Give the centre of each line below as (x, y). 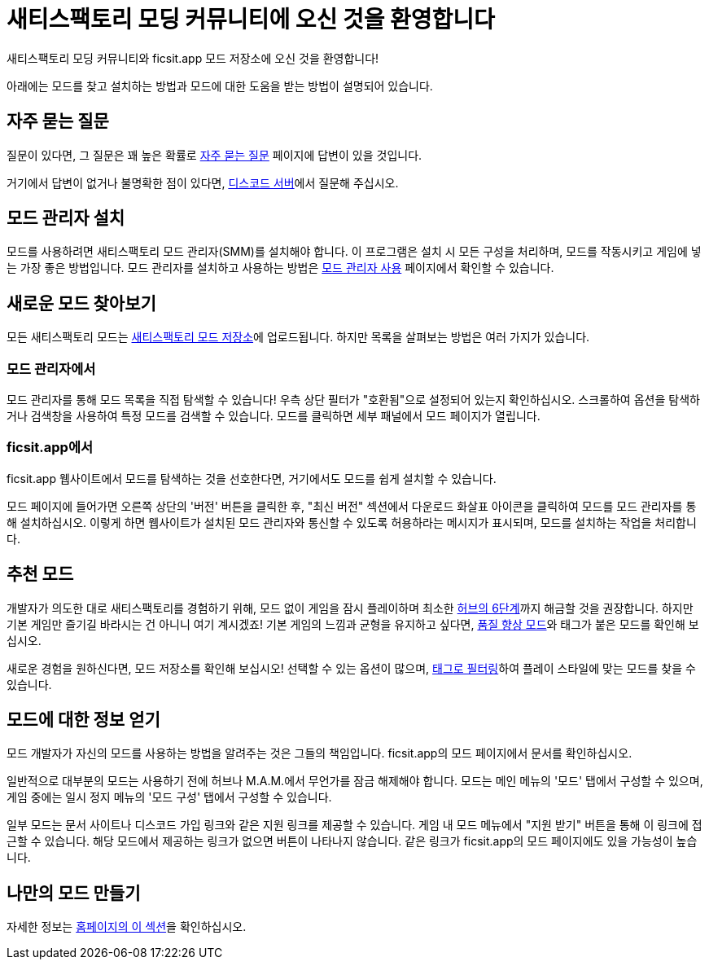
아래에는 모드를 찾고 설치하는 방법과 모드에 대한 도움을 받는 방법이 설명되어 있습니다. (220, 86)
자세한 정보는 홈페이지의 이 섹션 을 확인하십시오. (127, 927)
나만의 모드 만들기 (74, 893)
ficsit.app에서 (50, 448)
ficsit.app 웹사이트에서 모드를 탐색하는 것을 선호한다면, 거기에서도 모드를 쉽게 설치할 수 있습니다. (252, 478)
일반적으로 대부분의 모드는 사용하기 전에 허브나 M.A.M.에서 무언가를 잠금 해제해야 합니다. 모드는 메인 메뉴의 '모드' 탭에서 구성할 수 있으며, (355, 781)
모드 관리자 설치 (66, 218)
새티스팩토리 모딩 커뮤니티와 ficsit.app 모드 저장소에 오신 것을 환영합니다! (193, 58)
